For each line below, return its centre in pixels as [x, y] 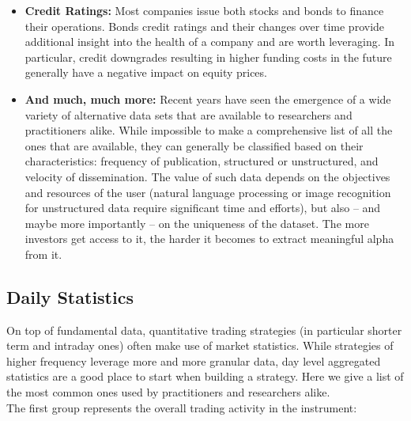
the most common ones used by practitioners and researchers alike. [168, 392]
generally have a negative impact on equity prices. [146, 72]
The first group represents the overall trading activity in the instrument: [182, 407]
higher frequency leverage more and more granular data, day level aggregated [194, 360]
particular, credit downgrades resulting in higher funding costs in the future [208, 57]
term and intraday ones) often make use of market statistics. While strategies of [200, 345]
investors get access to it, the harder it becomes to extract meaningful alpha [209, 239]
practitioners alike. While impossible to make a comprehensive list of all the [209, 130]
